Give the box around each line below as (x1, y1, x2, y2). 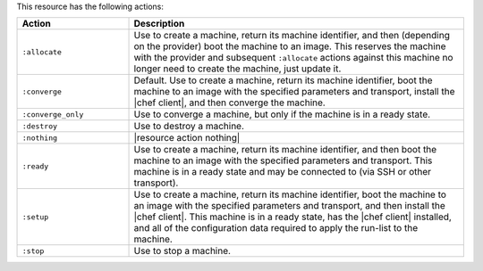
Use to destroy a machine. (133, 120, 245, 133)
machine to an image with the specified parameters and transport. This (133, 154, 433, 167)
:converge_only (21, 110, 84, 119)
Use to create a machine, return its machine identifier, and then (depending (133, 29, 451, 42)
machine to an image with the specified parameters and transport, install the (133, 86, 455, 98)
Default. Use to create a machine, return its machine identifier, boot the (133, 74, 433, 86)
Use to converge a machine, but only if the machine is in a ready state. (133, 108, 431, 120)
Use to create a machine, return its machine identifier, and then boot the (133, 144, 437, 156)
